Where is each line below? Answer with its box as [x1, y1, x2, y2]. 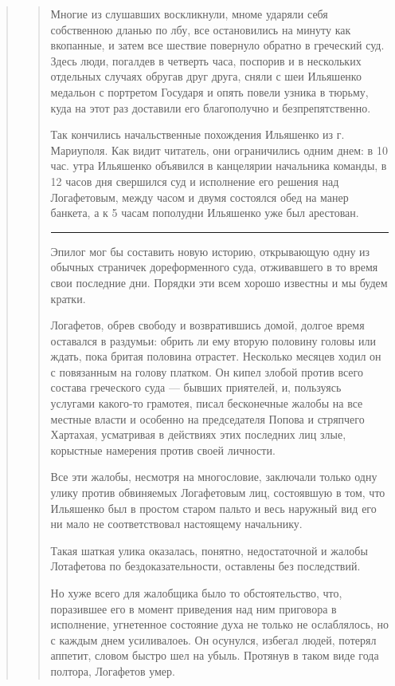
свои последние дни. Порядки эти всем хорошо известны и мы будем [50, 274, 388, 290]
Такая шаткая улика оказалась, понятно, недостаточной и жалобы [50, 542, 368, 558]
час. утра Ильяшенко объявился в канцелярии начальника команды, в [50, 157, 387, 174]
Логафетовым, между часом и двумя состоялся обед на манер [50, 188, 349, 205]
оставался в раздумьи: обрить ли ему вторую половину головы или [50, 332, 376, 349]
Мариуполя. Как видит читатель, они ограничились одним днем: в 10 [50, 141, 388, 158]
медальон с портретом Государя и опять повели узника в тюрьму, [50, 83, 369, 100]
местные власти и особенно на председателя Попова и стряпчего [50, 410, 365, 427]
